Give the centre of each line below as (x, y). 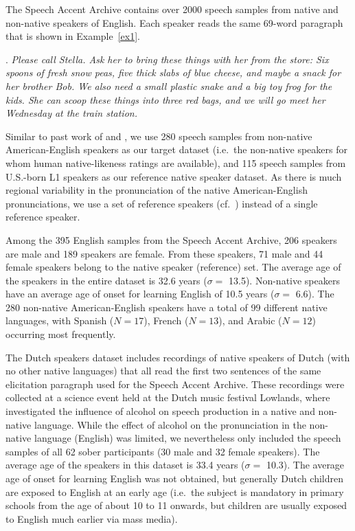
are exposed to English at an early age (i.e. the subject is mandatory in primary (175, 492)
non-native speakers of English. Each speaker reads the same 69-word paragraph (174, 22)
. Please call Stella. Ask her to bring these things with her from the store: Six (167, 59)
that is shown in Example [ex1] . (73, 36)
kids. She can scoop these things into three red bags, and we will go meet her (165, 99)
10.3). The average (305, 465)
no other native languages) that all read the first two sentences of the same (163, 371)
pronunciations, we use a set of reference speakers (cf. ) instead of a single (162, 203)
